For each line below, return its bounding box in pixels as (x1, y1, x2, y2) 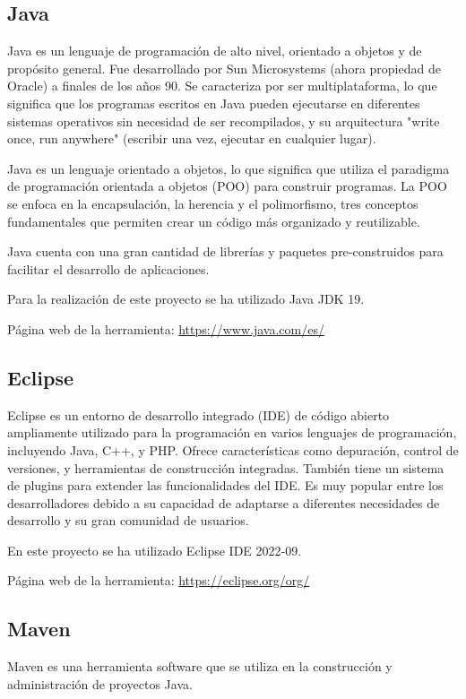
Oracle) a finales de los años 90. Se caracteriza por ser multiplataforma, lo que (7, 76, 437, 95)
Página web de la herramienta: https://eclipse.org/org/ (7, 571, 310, 590)
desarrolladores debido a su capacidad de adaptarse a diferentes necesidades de (7, 493, 440, 512)
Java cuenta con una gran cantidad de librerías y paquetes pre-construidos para (7, 242, 444, 261)
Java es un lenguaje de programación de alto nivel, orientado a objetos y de (7, 41, 422, 60)
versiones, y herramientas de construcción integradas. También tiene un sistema (7, 458, 444, 477)
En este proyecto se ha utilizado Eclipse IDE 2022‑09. (7, 540, 302, 559)
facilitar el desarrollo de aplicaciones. (7, 259, 210, 278)
